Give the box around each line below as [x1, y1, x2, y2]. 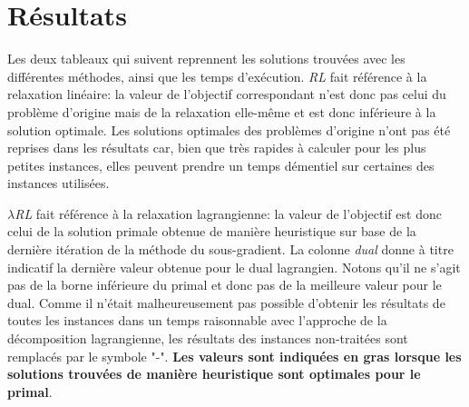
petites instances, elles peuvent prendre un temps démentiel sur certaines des [7, 155, 435, 174]
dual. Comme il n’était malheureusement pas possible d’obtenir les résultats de [7, 293, 445, 312]
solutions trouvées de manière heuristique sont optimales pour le [7, 364, 421, 383]
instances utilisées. [7, 174, 110, 193]
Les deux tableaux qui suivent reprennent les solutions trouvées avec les [7, 49, 405, 68]
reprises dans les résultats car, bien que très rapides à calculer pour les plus [7, 138, 426, 157]
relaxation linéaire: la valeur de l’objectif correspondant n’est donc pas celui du [7, 84, 446, 104]
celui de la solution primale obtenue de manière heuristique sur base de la [7, 222, 416, 241]
